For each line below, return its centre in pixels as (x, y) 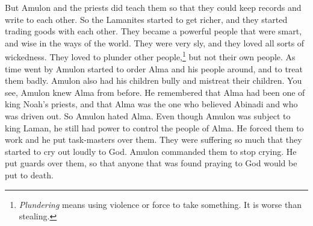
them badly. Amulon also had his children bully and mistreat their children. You (153, 80)
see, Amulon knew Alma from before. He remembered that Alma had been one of (155, 92)
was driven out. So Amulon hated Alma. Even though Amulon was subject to (148, 116)
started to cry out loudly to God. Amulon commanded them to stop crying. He (151, 151)
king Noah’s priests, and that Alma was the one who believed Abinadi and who (151, 104)
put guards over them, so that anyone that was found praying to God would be (151, 163)
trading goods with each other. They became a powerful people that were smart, (153, 31)
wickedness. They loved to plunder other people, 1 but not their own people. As (150, 56)
